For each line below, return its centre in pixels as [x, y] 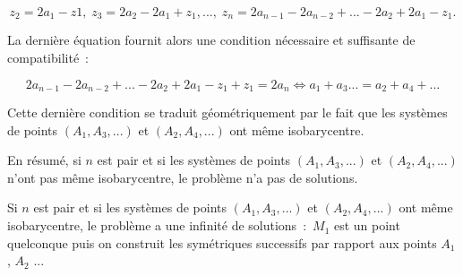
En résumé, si [44, 160]
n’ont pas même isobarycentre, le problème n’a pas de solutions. [183, 177]
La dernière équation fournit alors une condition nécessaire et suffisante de [211, 40]
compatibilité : [48, 58]
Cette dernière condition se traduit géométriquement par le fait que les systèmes [227, 112]
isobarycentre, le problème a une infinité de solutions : [157, 225]
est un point [367, 225]
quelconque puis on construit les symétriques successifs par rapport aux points [222, 242]
